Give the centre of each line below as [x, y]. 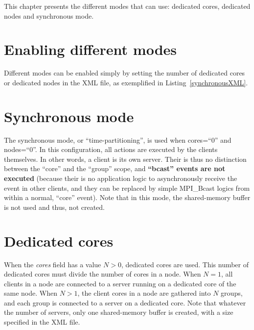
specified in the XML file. [42, 322]
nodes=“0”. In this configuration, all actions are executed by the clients [111, 149]
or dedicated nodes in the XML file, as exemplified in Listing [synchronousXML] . [126, 82]
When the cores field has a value [53, 264]
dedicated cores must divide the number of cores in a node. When [103, 274]
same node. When [31, 293]
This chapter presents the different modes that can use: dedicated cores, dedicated [127, 6]
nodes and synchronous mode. [49, 15]
